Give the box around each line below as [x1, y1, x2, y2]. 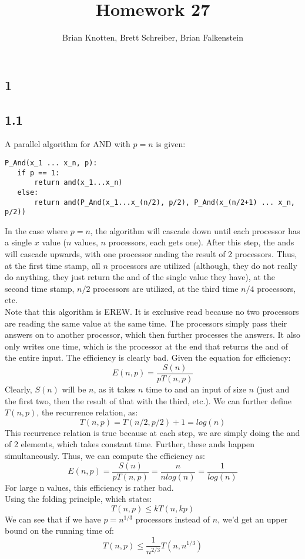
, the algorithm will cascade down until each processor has [90, 224, 300, 237]
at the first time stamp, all [5, 259, 100, 271]
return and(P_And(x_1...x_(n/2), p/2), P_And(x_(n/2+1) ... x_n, [34, 198, 295, 207]
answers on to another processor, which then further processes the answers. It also [5, 328, 301, 341]
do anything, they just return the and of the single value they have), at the [5, 271, 275, 283]
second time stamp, [5, 282, 75, 294]
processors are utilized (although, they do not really [110, 259, 297, 271]
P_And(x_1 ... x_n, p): [5, 158, 98, 167]
